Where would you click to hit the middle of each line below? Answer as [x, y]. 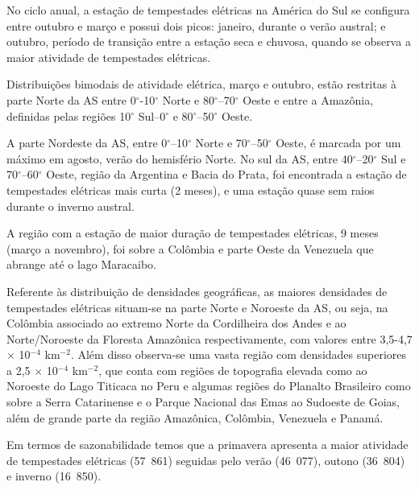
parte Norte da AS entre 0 [71, 99]
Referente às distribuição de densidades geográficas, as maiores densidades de [197, 291]
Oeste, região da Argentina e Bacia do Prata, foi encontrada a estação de [226, 174]
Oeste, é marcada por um [338, 143]
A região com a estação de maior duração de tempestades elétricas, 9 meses [193, 233]
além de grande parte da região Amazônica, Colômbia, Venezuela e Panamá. [195, 417]
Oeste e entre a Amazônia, [308, 99]
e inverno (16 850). [54, 476]
